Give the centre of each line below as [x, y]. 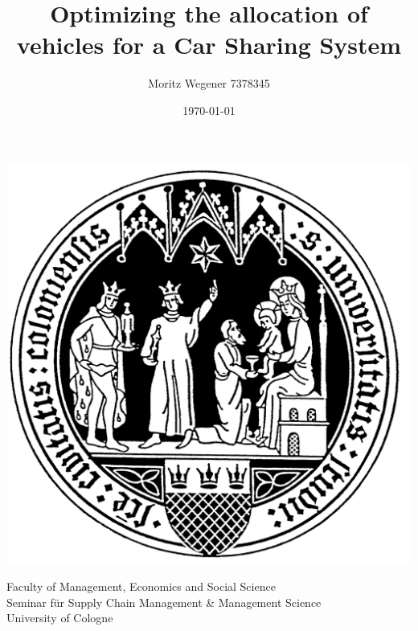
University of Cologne [60, 618]
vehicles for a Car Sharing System [209, 45]
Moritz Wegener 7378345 [209, 83]
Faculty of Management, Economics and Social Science [141, 586]
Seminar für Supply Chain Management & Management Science [164, 602]
